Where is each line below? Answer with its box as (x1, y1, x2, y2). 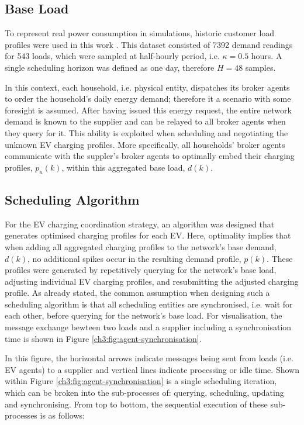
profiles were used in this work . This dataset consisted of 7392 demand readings (5, 38, 293, 50)
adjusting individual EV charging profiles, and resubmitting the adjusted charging (5, 275, 299, 287)
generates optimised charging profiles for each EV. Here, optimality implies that (5, 229, 291, 241)
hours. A (251, 50, 282, 62)
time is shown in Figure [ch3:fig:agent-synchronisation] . (5, 332, 202, 344)
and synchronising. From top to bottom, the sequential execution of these (5, 398, 268, 410)
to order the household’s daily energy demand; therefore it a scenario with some (5, 92, 291, 105)
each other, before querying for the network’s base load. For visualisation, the (5, 309, 282, 322)
